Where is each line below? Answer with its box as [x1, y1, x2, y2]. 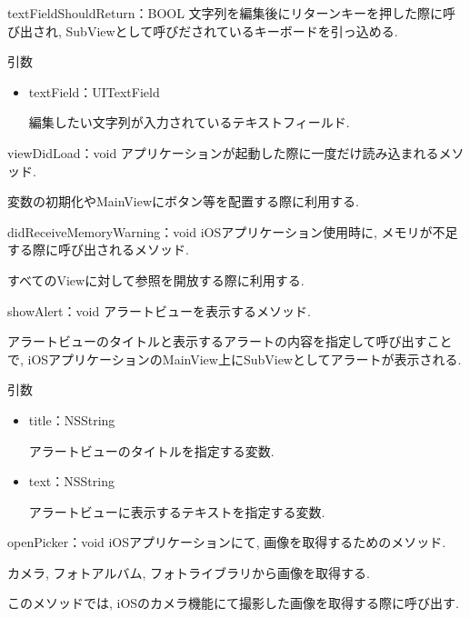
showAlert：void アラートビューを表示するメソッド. [7, 301, 311, 320]
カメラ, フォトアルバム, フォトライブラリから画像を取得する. [7, 563, 370, 582]
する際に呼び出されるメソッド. [7, 240, 189, 259]
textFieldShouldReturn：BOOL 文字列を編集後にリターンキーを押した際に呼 [7, 4, 455, 22]
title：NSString [28, 410, 115, 429]
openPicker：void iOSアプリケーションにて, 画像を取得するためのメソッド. [7, 533, 446, 552]
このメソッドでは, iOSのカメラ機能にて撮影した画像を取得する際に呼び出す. [7, 593, 460, 613]
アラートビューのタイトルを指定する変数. [28, 441, 275, 460]
